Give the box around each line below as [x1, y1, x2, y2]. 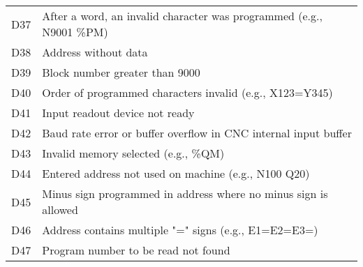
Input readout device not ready [42, 105, 195, 121]
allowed [42, 201, 78, 218]
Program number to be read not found [42, 242, 230, 258]
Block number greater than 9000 [42, 64, 200, 80]
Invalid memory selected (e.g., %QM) [42, 145, 225, 161]
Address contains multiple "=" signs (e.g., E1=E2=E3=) [42, 222, 318, 238]
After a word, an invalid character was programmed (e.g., [42, 8, 323, 24]
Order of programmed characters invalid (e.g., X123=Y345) [42, 84, 333, 100]
